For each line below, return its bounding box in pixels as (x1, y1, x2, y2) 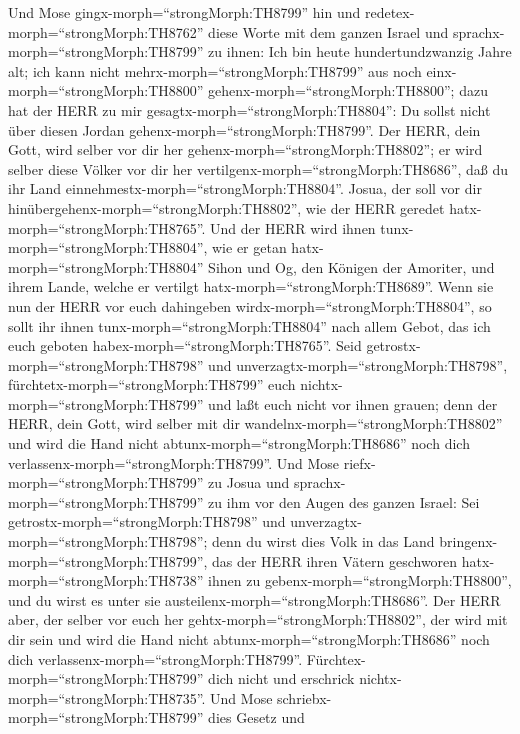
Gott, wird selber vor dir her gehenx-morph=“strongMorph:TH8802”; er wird (8, 139, 483, 160)
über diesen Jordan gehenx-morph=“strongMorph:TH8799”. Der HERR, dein (8, 119, 481, 140)
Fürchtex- (306, 648, 366, 669)
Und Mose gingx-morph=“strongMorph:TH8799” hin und (8, 2, 361, 22)
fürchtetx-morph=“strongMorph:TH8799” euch (8, 374, 296, 395)
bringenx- (439, 531, 498, 552)
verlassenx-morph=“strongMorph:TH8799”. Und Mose (8, 452, 340, 473)
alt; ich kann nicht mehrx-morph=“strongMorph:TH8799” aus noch (8, 60, 422, 81)
